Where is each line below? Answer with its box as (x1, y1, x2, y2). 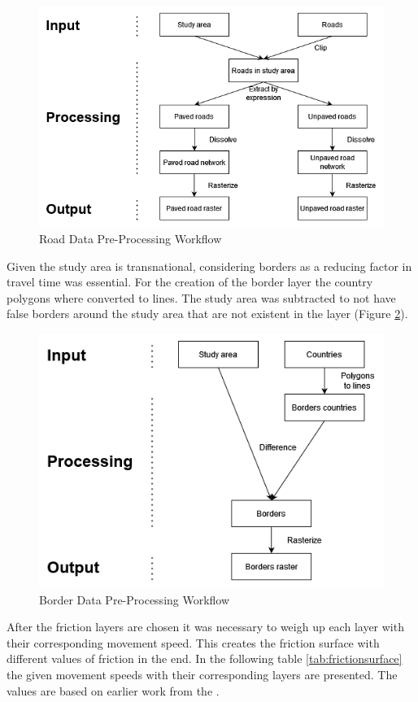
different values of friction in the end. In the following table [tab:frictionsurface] (7, 650, 403, 667)
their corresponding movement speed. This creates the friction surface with (7, 634, 380, 651)
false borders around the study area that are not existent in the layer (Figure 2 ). (7, 305, 408, 322)
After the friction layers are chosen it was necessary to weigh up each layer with (7, 618, 404, 635)
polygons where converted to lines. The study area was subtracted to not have (7, 289, 396, 306)
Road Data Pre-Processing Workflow (39, 229, 222, 246)
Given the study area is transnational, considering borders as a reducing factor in (7, 257, 412, 274)
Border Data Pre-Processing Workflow (39, 591, 230, 608)
